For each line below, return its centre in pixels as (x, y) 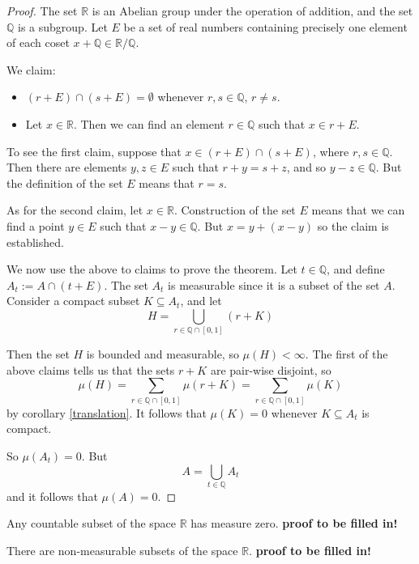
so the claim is (353, 225)
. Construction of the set (235, 210)
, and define (356, 269)
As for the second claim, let (75, 210)
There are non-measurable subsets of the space (122, 551)
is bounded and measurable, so (162, 354)
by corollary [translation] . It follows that (107, 412)
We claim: (31, 69)
